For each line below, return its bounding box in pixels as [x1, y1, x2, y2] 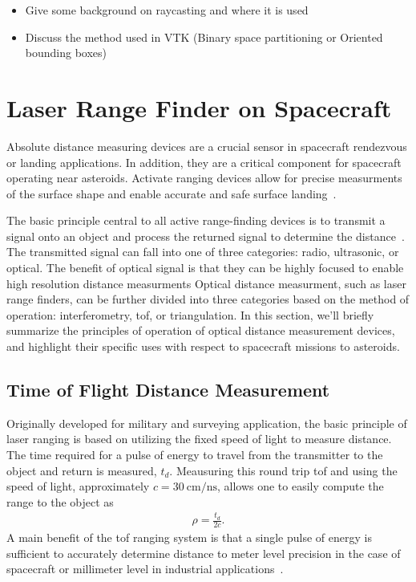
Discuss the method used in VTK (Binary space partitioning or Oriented [25, 28, 383, 45]
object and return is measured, [6, 462, 157, 478]
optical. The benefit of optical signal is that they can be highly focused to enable [6, 259, 404, 276]
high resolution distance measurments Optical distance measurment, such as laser [6, 275, 406, 291]
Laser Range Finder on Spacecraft [6, 91, 392, 124]
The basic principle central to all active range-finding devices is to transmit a [6, 212, 386, 229]
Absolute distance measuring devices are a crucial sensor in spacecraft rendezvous [6, 137, 407, 154]
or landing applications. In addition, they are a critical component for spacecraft [6, 153, 402, 170]
